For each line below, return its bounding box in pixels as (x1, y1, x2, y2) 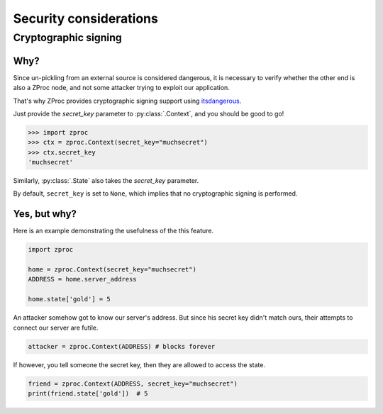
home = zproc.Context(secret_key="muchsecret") (28, 266, 196, 274)
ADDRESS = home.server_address (28, 275, 138, 284)
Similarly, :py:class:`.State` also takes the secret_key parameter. (13, 177, 199, 185)
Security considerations (13, 11, 159, 26)
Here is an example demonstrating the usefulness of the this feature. (13, 227, 214, 235)
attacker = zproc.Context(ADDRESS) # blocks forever (28, 342, 216, 350)
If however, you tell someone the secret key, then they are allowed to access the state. (13, 360, 266, 369)
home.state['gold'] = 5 (28, 295, 111, 303)
